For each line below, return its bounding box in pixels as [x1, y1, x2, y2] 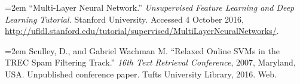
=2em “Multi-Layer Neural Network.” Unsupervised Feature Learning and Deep [5, 1, 295, 13]
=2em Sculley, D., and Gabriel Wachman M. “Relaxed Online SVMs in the [5, 44, 280, 57]
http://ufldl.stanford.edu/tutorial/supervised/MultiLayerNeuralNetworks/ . [5, 24, 279, 37]
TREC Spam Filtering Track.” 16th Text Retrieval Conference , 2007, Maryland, [5, 56, 296, 69]
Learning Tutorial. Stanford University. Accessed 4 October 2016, [5, 13, 244, 25]
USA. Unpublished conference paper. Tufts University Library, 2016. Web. [5, 67, 277, 80]
